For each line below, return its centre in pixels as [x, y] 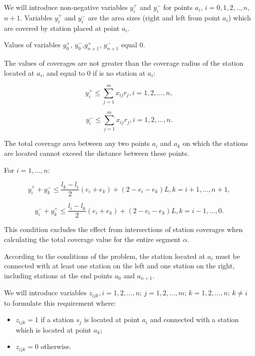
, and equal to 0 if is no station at [94, 72]
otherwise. [56, 346]
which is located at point [53, 329]
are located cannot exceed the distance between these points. [97, 153]
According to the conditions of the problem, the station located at [105, 256]
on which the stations [215, 143]
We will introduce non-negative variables [66, 7]
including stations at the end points [58, 275]
